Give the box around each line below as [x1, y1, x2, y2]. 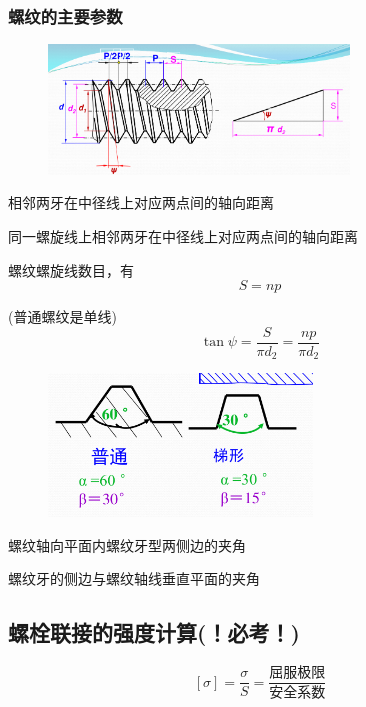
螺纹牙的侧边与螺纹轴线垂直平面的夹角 [8, 568, 260, 589]
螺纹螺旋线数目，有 [8, 259, 134, 280]
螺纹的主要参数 [8, 3, 123, 28]
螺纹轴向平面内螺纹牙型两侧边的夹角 [8, 534, 246, 555]
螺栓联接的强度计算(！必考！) [8, 617, 300, 648]
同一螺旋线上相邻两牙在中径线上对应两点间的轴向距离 [8, 226, 358, 247]
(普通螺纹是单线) [8, 306, 117, 327]
